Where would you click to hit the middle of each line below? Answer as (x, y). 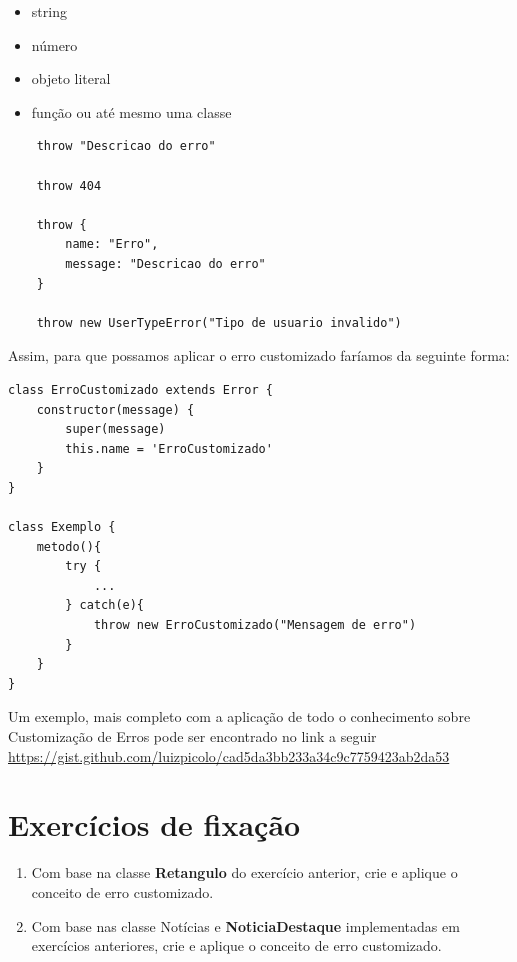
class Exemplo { (62, 527)
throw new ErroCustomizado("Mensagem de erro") (255, 625)
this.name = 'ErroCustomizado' (169, 448)
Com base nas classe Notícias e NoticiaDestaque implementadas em (245, 925)
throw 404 (69, 185)
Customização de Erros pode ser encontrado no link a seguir (192, 736)
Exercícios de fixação (154, 824)
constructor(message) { (115, 409)
